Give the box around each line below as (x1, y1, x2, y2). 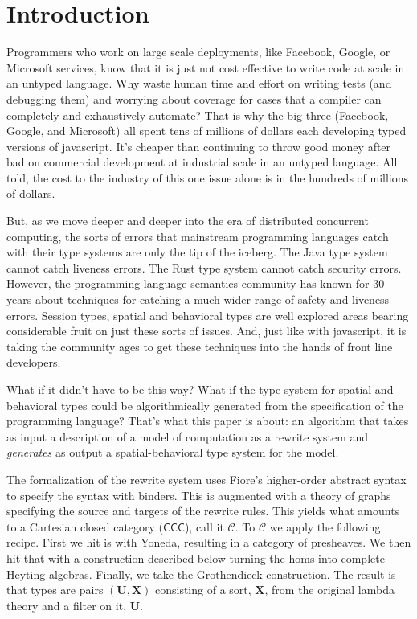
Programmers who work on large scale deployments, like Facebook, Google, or (6, 43, 390, 60)
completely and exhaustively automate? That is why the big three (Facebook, (6, 106, 389, 123)
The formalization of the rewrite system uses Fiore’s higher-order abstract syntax (6, 470, 407, 487)
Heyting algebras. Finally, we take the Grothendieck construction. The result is (6, 565, 396, 582)
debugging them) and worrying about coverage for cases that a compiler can (6, 90, 382, 107)
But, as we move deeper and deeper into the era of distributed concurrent (6, 212, 369, 229)
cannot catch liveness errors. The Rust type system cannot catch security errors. (6, 259, 402, 276)
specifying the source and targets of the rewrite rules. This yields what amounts (6, 502, 400, 519)
